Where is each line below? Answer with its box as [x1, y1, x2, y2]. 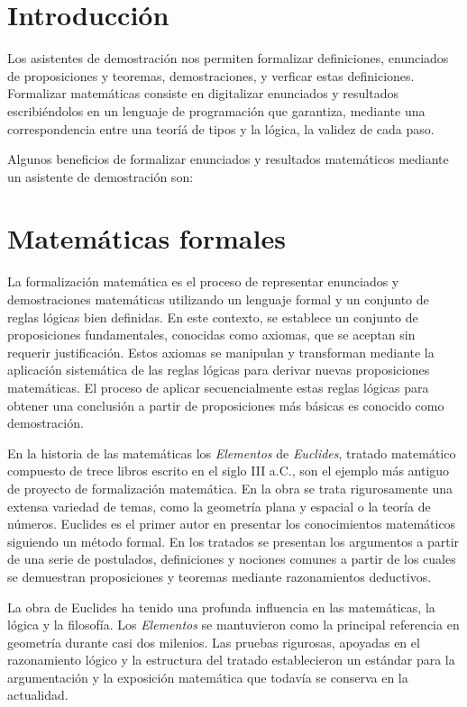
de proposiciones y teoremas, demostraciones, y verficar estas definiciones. [7, 66, 415, 85]
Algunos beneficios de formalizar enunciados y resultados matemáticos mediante [7, 150, 449, 168]
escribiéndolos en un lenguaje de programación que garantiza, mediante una [7, 101, 426, 120]
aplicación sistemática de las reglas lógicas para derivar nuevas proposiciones [7, 360, 430, 379]
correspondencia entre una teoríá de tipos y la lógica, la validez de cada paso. [7, 119, 435, 138]
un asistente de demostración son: [7, 167, 194, 186]
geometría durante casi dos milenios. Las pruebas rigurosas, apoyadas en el [7, 632, 420, 651]
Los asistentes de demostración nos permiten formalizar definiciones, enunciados [7, 49, 449, 68]
